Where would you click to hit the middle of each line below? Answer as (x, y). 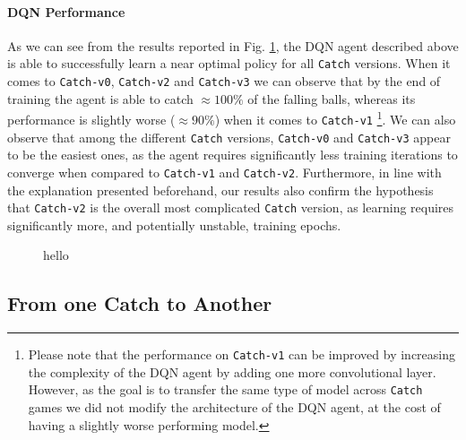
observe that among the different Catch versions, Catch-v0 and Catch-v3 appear (229, 137)
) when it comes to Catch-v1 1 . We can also (335, 118)
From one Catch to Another (140, 303)
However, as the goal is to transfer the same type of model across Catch (225, 389)
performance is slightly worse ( (91, 119)
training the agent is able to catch (100, 98)
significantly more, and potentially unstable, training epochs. (174, 224)
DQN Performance (66, 11)
